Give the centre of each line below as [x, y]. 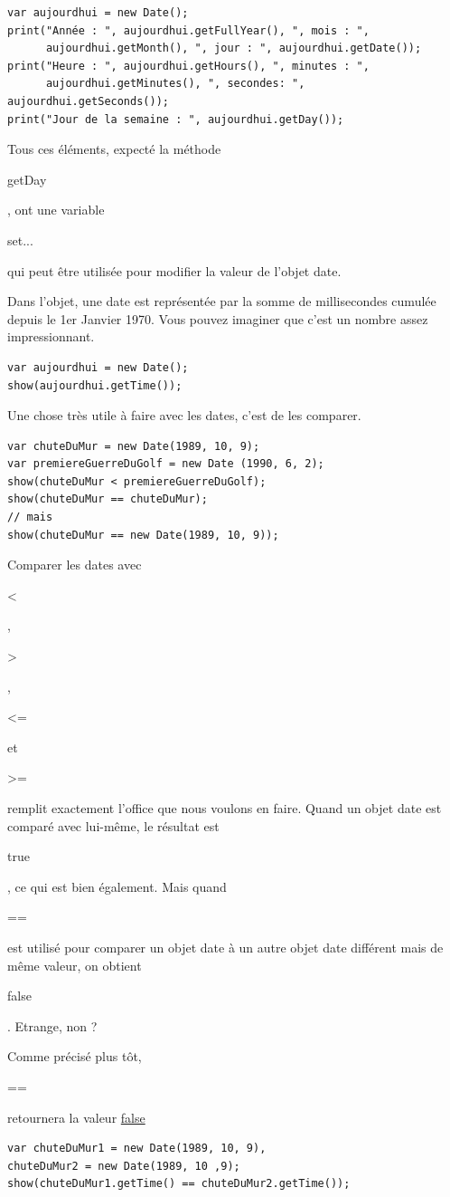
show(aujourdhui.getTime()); [95, 385]
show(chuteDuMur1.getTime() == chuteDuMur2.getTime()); [179, 1184]
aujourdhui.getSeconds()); [88, 101]
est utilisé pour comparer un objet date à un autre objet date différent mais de [225, 947]
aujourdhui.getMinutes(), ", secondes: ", [175, 84]
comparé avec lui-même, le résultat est [113, 825]
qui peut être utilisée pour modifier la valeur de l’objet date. [174, 270]
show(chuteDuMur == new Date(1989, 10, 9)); [143, 535]
